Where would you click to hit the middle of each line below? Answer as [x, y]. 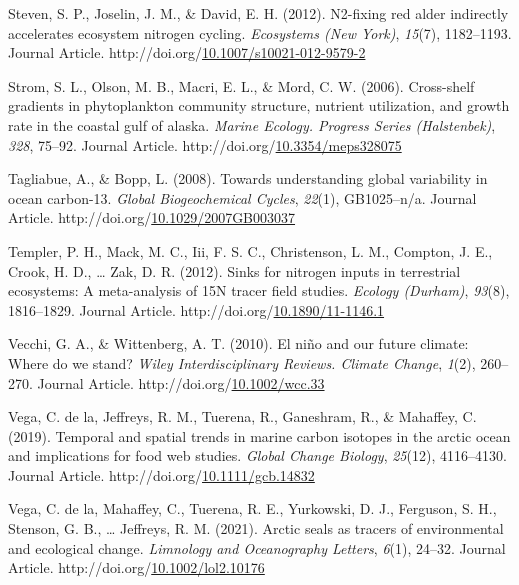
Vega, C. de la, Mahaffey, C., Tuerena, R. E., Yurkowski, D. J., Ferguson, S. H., [252, 508]
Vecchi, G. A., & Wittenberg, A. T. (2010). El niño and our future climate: [238, 343]
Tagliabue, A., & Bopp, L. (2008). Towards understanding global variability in [248, 178]
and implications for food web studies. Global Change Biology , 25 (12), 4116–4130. [257, 455]
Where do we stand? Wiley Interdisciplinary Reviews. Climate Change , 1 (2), [242, 362]
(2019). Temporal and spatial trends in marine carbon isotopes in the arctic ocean [259, 435]
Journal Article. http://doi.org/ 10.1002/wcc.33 [181, 382]
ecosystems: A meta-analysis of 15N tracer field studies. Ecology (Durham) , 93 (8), [259, 290]
